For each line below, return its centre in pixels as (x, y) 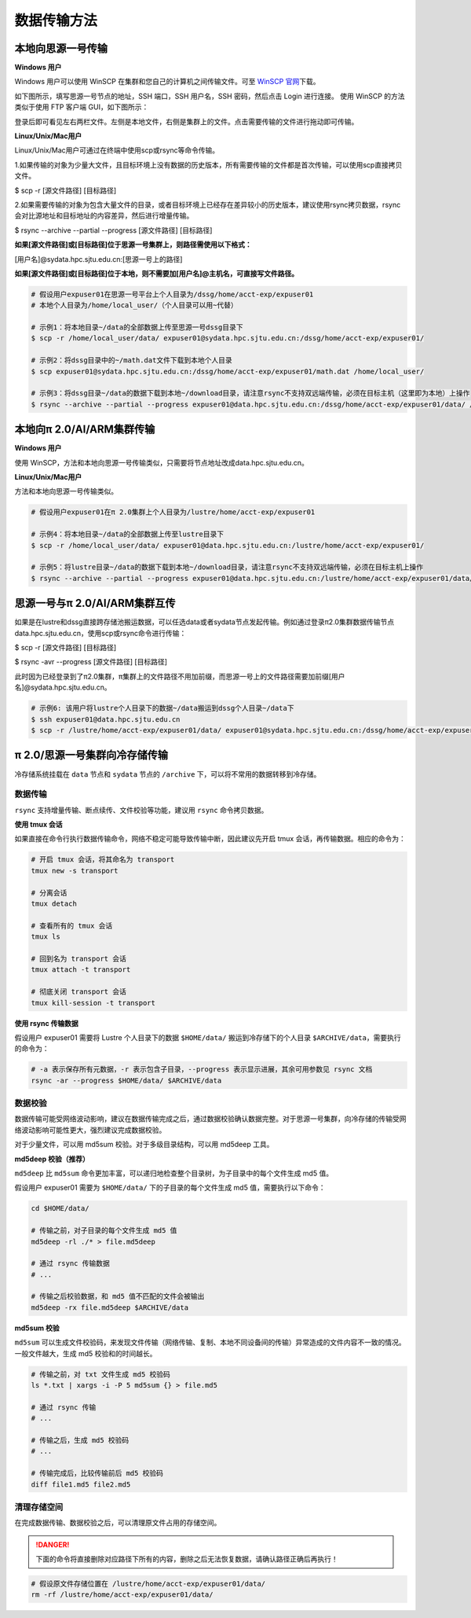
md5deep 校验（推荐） (52, 1159)
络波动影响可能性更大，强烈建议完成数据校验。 (90, 1130)
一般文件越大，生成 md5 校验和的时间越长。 (86, 1353)
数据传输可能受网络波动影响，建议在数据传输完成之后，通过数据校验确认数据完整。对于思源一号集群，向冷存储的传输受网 (210, 1119)
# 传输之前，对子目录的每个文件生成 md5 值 (104, 1231)
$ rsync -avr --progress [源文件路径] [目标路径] (91, 662)
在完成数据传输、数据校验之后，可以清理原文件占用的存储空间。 (118, 1523)
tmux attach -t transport (81, 970)
